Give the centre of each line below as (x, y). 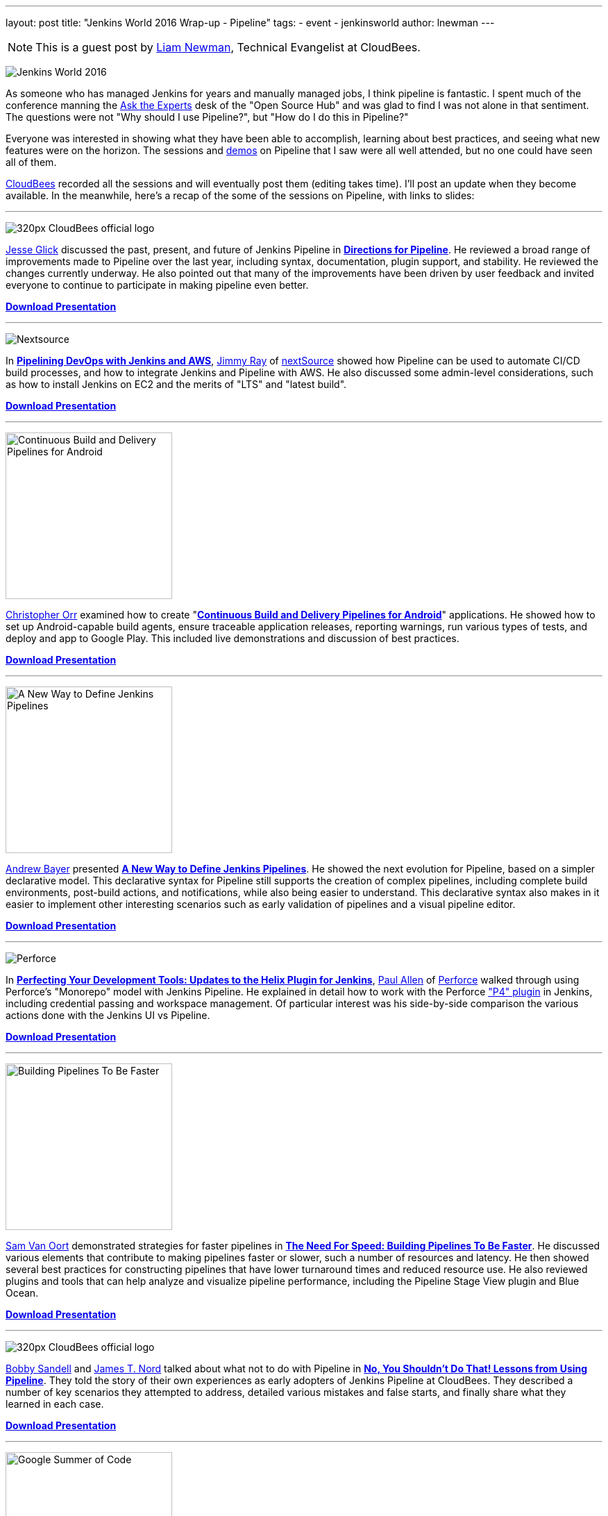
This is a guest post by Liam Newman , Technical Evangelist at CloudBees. (228, 47)
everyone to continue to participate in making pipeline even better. (157, 285)
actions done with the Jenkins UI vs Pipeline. (108, 1015)
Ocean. (22, 1293)
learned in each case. (55, 1404)
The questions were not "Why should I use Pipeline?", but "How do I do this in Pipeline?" (207, 117)
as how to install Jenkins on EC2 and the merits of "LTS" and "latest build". (176, 384)
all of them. (31, 162)
